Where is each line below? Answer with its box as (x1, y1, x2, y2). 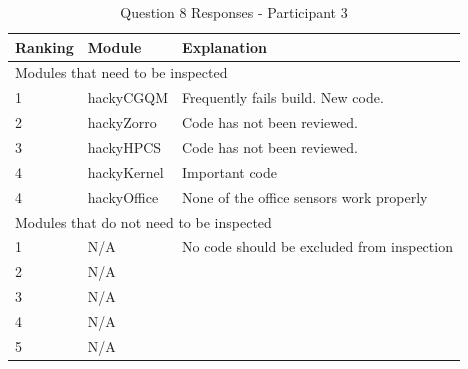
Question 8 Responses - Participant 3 (120, 2, 348, 22)
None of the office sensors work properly (182, 186, 428, 207)
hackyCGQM (87, 87, 169, 108)
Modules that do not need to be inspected (15, 211, 272, 232)
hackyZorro (87, 112, 157, 133)
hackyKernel (87, 161, 164, 182)
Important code (182, 161, 277, 182)
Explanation (182, 36, 267, 57)
